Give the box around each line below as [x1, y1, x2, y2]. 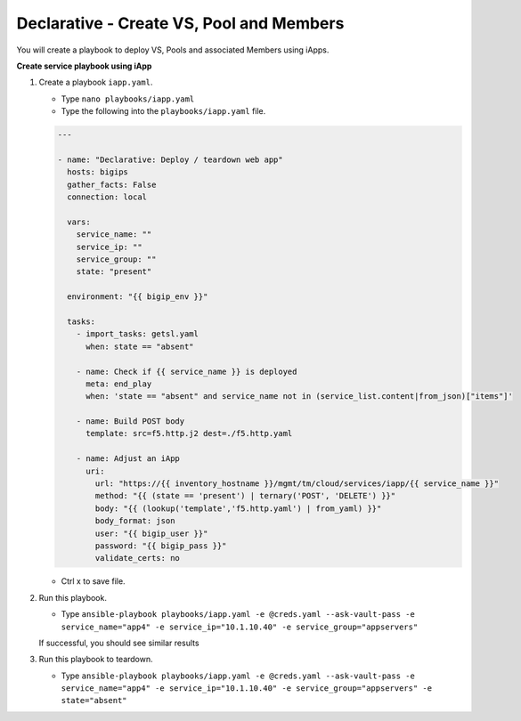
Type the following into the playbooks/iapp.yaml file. [61, 106, 266, 117]
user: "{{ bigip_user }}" [94, 528, 208, 539]
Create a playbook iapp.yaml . [38, 77, 153, 88]
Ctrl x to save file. [61, 576, 126, 587]
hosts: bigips [67, 167, 129, 177]
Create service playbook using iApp [16, 61, 152, 71]
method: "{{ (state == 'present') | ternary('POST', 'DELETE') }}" [94, 490, 396, 501]
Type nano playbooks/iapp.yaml [61, 93, 195, 104]
